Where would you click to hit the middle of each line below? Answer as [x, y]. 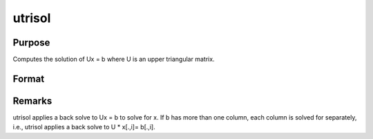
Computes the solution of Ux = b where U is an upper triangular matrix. [114, 59]
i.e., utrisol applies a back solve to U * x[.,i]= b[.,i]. [84, 127]
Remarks [32, 101]
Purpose [31, 43]
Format [29, 78]
